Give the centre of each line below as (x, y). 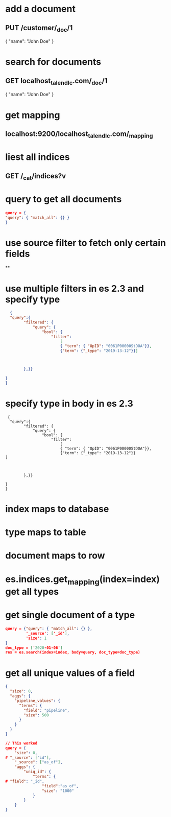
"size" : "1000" (58, 791)
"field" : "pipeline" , (47, 710)
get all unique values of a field (70, 673)
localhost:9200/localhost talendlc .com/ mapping (79, 134)
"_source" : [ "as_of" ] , (39, 762)
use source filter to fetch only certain (86, 243)
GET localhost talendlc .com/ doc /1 (56, 81)
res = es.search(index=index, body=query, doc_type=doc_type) (73, 652)
